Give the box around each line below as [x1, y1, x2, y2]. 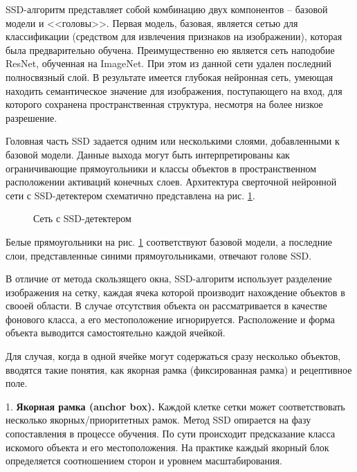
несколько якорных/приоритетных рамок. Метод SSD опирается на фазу [6, 412, 311, 427]
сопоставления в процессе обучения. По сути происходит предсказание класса [6, 426, 336, 441]
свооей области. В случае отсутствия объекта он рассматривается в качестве [6, 298, 327, 313]
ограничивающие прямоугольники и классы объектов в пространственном [6, 161, 317, 175]
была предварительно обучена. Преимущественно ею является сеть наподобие [6, 42, 335, 57]
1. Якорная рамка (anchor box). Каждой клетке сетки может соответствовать [6, 399, 345, 413]
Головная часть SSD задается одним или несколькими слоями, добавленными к [6, 134, 340, 148]
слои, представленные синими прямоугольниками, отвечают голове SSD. [6, 248, 312, 262]
